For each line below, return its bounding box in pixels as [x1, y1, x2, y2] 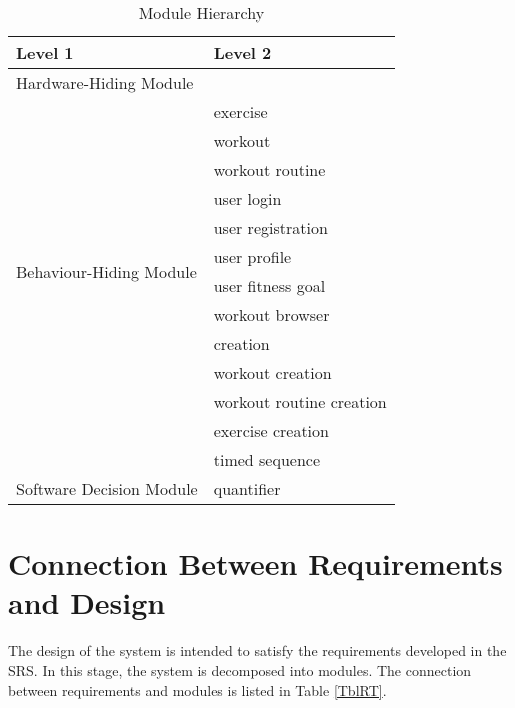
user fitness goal [213, 274, 326, 297]
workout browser [213, 303, 330, 326]
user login [213, 187, 282, 210]
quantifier [213, 477, 281, 500]
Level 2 [213, 41, 272, 64]
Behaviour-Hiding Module [16, 259, 197, 283]
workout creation [213, 361, 332, 384]
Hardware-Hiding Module [16, 71, 194, 94]
